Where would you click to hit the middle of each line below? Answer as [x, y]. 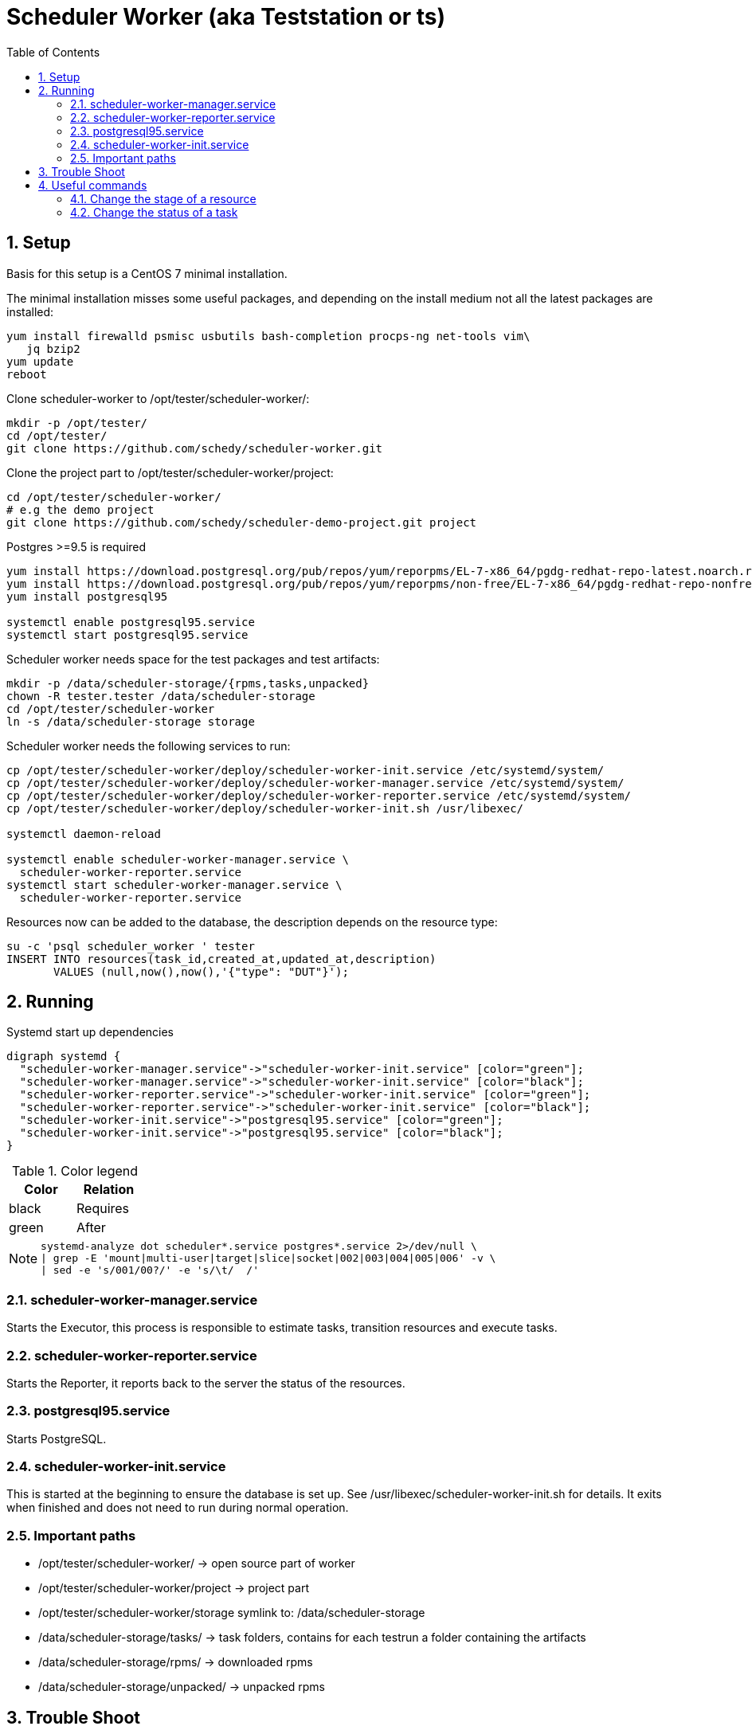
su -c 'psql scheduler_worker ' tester [131, 946]
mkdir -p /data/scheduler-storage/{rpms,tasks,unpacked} [188, 683]
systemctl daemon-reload [84, 834]
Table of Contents [53, 52]
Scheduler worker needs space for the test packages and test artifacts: [193, 659]
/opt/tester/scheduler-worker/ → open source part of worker [197, 1564]
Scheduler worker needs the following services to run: [149, 746]
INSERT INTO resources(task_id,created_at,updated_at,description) [221, 959]
